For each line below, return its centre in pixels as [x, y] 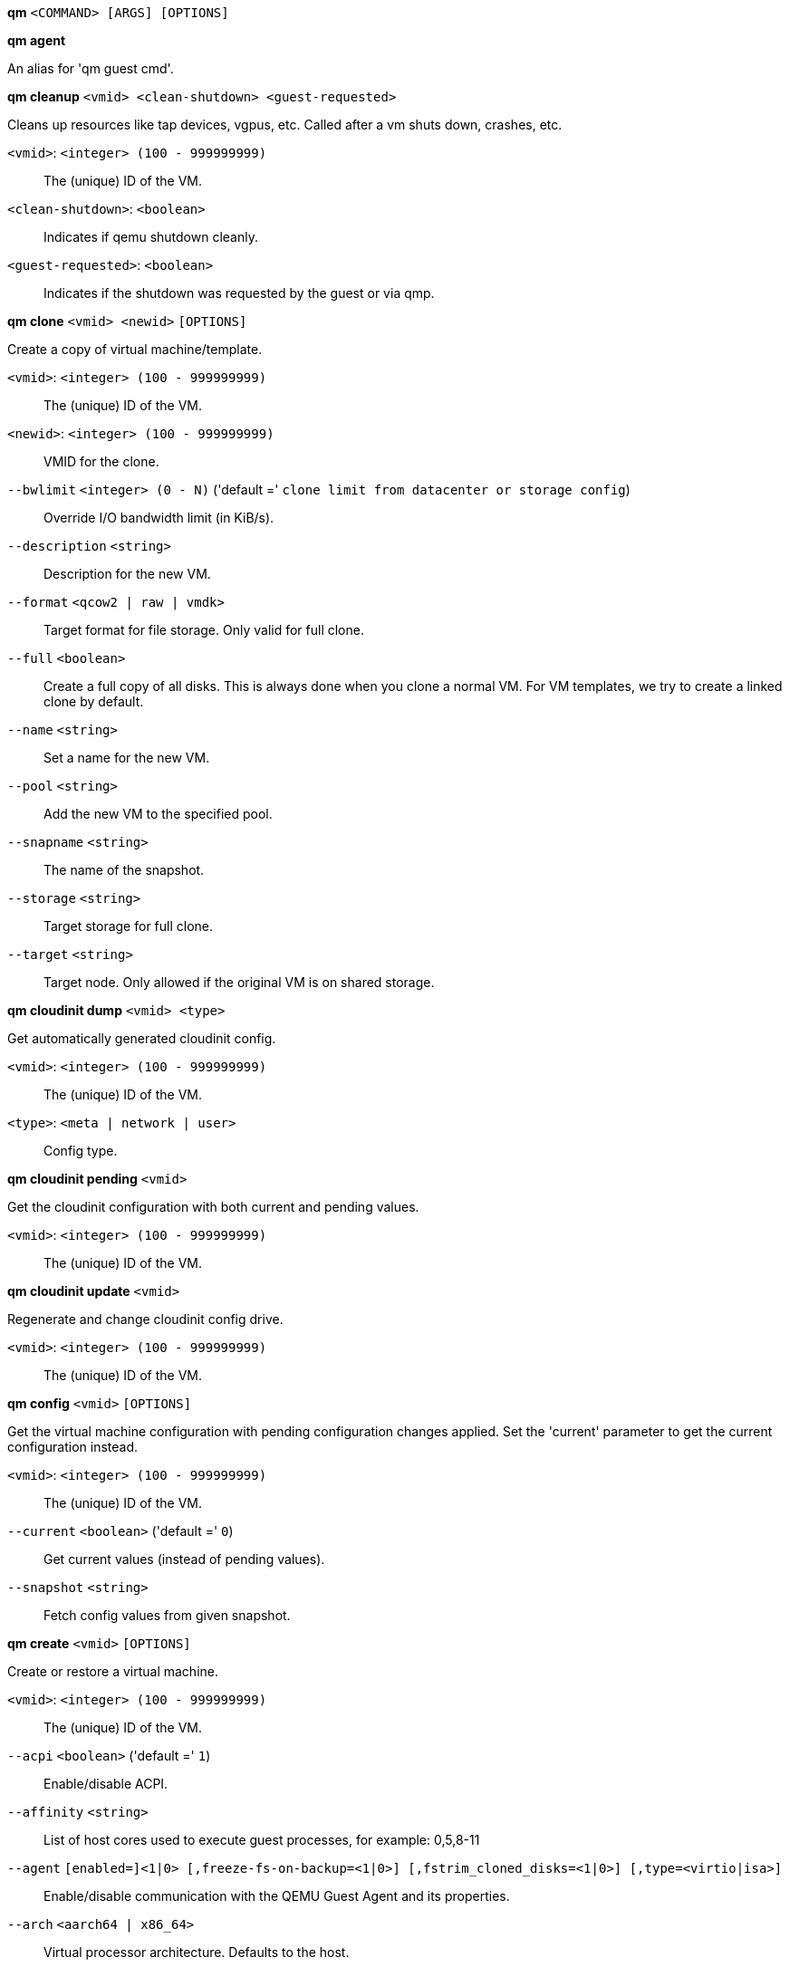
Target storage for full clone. [129, 926]
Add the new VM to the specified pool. [158, 814]
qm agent [37, 40]
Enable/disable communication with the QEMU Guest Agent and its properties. [277, 1896]
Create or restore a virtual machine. [113, 1671]
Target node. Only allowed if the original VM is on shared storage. [239, 982]
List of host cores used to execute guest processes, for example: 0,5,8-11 [262, 1840]
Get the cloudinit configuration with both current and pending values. [213, 1207]
